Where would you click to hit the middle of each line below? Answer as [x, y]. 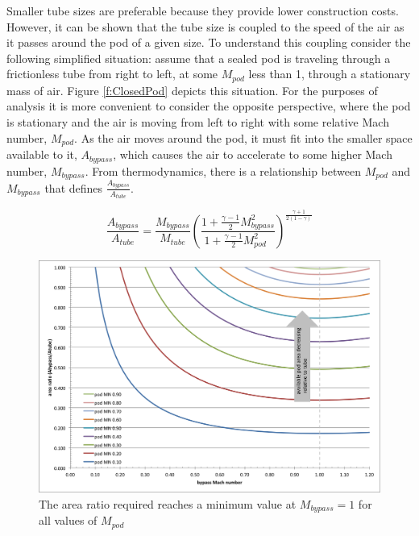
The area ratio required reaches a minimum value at [168, 503]
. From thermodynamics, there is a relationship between [223, 170]
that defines [74, 187]
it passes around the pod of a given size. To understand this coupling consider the [209, 42]
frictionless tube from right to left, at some [112, 74]
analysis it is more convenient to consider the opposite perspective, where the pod [209, 106]
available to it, [42, 154]
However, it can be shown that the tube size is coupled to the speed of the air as [205, 26]
